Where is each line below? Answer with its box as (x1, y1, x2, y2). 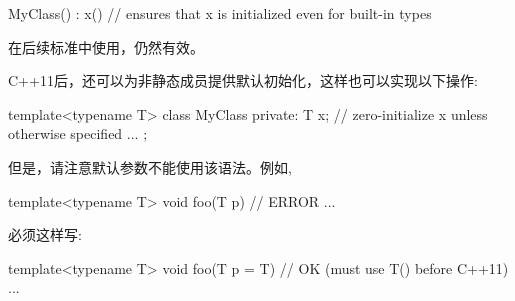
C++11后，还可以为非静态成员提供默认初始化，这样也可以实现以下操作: (8, 70, 478, 91)
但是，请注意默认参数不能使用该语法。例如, (8, 156, 292, 177)
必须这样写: (8, 224, 82, 245)
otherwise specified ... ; (8, 123, 148, 144)
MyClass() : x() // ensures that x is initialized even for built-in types (8, 3, 432, 23)
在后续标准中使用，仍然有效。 (8, 36, 204, 57)
